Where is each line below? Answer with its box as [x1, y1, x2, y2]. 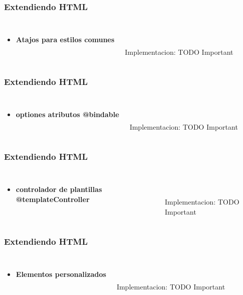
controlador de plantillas [16, 184, 102, 194]
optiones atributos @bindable [16, 109, 119, 120]
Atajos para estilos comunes [16, 34, 114, 45]
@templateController [16, 193, 90, 204]
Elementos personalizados [16, 268, 106, 279]
